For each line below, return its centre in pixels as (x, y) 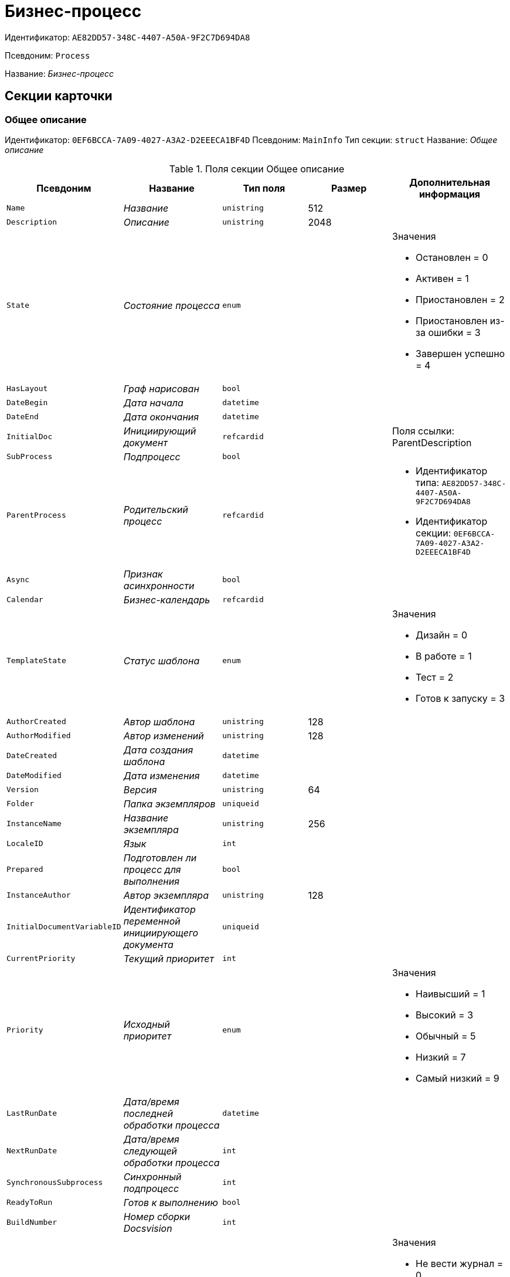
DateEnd (23, 417)
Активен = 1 (442, 278)
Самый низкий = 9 (458, 1078)
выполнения (152, 881)
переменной (152, 921)
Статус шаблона (161, 660)
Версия (140, 789)
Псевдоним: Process (47, 55)
